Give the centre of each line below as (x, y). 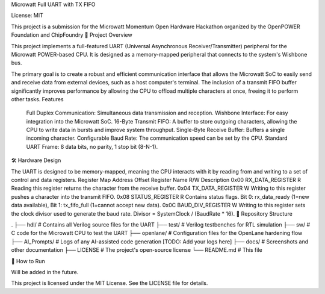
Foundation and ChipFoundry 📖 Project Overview (72, 35)
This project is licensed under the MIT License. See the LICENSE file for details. (110, 283)
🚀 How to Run (28, 261)
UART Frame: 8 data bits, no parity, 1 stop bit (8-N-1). (92, 146)
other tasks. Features (37, 99)
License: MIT (27, 16)
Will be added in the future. (45, 272)
